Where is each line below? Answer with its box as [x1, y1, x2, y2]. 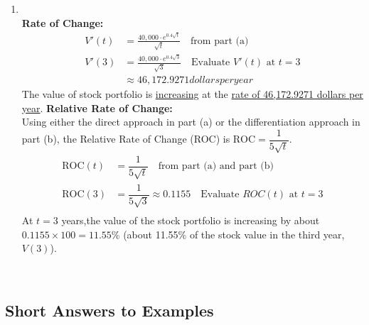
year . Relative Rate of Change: [21, 100, 173, 115]
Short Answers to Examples [5, 299, 214, 321]
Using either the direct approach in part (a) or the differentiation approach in [21, 114, 360, 129]
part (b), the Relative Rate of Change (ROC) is [21, 131, 230, 146]
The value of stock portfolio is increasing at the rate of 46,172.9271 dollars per [21, 87, 363, 101]
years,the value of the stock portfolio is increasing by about [61, 213, 320, 228]
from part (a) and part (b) [158, 161, 274, 172]
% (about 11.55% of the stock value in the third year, [111, 226, 345, 241]
